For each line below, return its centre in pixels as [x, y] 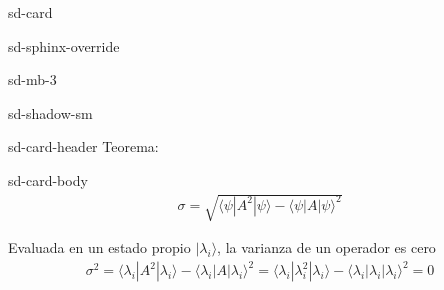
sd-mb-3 [32, 79]
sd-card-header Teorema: [83, 146]
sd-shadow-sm [50, 112]
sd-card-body [48, 179]
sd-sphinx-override [64, 45]
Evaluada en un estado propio [99, 247]
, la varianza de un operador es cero [326, 247]
